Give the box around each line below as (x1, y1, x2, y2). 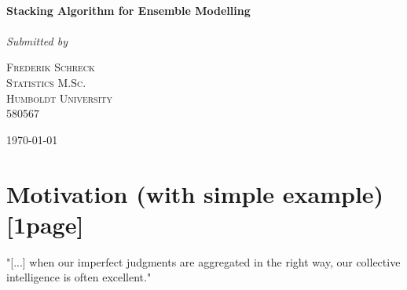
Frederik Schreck (6, 59, 95, 75)
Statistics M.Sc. (6, 74, 86, 90)
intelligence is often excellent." (6, 269, 152, 285)
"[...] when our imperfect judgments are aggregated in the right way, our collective (6, 253, 401, 270)
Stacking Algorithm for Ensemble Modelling (6, 2, 251, 18)
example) (282, 177, 384, 209)
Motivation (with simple (6, 177, 275, 209)
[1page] (6, 208, 84, 240)
